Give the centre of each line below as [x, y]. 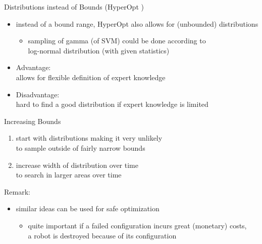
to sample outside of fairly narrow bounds [81, 147]
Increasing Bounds [33, 121]
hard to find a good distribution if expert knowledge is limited [112, 104]
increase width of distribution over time [77, 165]
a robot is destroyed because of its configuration [102, 235]
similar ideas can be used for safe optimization [88, 208]
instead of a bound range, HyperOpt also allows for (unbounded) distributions [137, 23]
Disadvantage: [38, 94]
